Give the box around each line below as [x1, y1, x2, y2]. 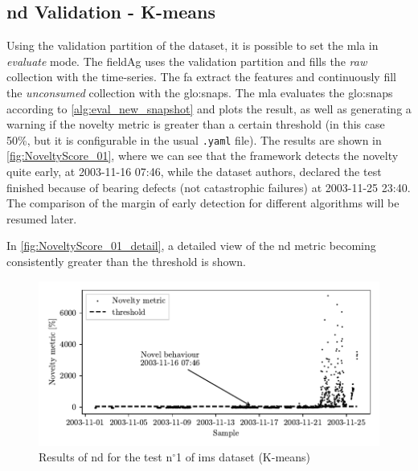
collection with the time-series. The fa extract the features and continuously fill [6, 68, 396, 85]
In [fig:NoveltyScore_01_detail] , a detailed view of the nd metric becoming [6, 237, 376, 254]
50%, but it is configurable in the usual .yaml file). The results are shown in [6, 131, 382, 148]
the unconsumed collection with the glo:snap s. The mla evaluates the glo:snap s [6, 84, 393, 100]
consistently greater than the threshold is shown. [6, 252, 247, 269]
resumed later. [6, 210, 77, 227]
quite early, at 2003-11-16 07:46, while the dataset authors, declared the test [6, 163, 382, 180]
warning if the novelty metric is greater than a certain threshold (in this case [6, 116, 385, 133]
